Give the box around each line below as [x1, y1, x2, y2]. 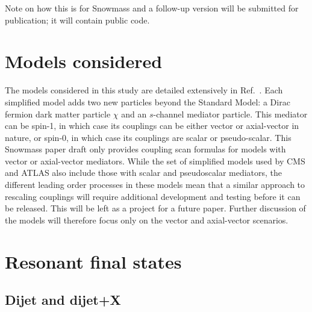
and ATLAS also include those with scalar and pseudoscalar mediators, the [5, 166, 282, 179]
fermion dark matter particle [5, 107, 111, 120]
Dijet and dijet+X [5, 290, 121, 309]
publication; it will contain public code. [5, 13, 150, 26]
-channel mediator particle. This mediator [153, 107, 308, 120]
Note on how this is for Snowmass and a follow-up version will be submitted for [5, 2, 299, 14]
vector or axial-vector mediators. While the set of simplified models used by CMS [5, 154, 305, 167]
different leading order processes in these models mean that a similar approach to [5, 178, 305, 191]
